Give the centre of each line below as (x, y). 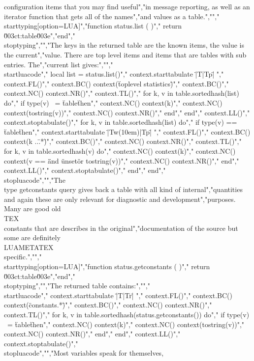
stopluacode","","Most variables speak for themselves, (84, 353)
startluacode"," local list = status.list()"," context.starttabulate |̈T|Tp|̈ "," (114, 74)
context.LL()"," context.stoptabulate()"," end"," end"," (85, 170)
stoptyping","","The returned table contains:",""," (77, 286)
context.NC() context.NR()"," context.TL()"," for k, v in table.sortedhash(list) (122, 93)
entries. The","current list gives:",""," (59, 64)
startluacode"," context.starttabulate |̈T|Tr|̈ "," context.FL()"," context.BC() (118, 295)
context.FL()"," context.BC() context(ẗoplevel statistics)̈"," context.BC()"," (116, 83)
